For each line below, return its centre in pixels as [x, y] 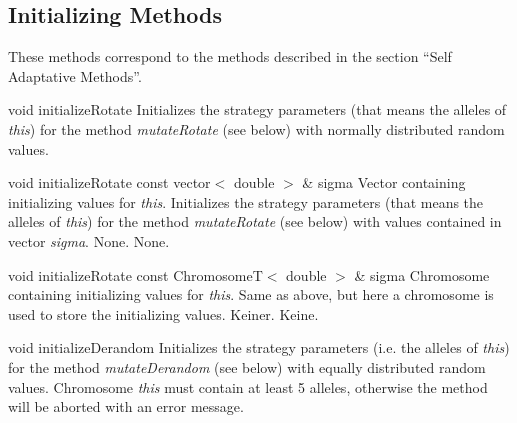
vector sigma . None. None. [89, 240]
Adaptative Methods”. [75, 75]
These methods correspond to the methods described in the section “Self [230, 56]
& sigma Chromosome [422, 274]
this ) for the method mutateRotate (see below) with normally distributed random [256, 128]
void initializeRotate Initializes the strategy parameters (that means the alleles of [257, 109]
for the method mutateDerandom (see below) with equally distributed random [247, 366]
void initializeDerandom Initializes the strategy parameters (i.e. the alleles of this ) [259, 347]
